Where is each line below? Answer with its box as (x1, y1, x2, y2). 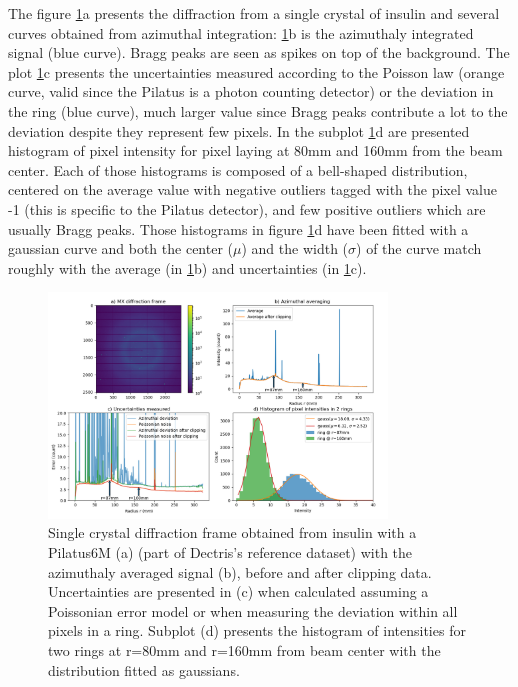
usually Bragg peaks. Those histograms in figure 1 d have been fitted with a (8, 218, 469, 239)
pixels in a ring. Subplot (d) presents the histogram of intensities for (48, 620, 466, 641)
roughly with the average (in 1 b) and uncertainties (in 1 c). (8, 257, 367, 278)
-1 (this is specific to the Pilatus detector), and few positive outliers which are (8, 198, 486, 219)
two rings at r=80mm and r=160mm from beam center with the (48, 640, 441, 661)
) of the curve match (356, 238, 482, 259)
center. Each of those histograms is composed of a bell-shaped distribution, (8, 159, 468, 180)
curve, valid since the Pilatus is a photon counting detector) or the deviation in (8, 81, 494, 102)
